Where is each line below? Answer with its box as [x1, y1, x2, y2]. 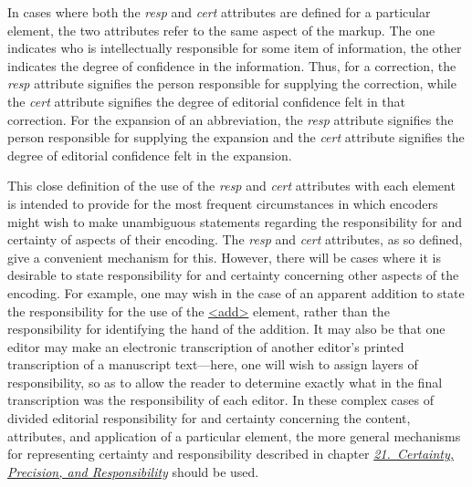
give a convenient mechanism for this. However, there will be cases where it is [7, 247, 441, 266]
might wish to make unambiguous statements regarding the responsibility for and [7, 212, 463, 231]
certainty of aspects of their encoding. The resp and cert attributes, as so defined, [7, 230, 463, 249]
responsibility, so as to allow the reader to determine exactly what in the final [7, 372, 443, 391]
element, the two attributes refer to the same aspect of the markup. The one [7, 20, 435, 39]
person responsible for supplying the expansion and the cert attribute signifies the [7, 128, 465, 147]
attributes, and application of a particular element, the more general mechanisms [7, 426, 461, 445]
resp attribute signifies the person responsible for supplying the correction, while [7, 74, 456, 93]
